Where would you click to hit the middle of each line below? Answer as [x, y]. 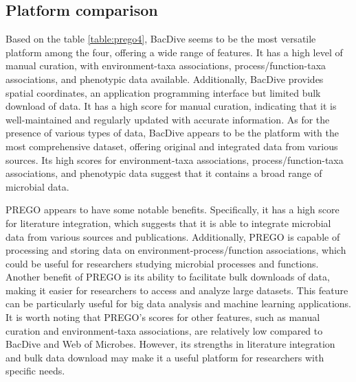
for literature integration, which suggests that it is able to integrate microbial [168, 223]
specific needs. [35, 371]
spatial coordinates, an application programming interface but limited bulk [163, 92]
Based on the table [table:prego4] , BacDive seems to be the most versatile [161, 39]
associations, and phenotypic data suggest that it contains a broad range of [164, 173]
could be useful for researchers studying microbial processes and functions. [162, 263]
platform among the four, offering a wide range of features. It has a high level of [174, 52]
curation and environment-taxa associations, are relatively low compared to [164, 330]
